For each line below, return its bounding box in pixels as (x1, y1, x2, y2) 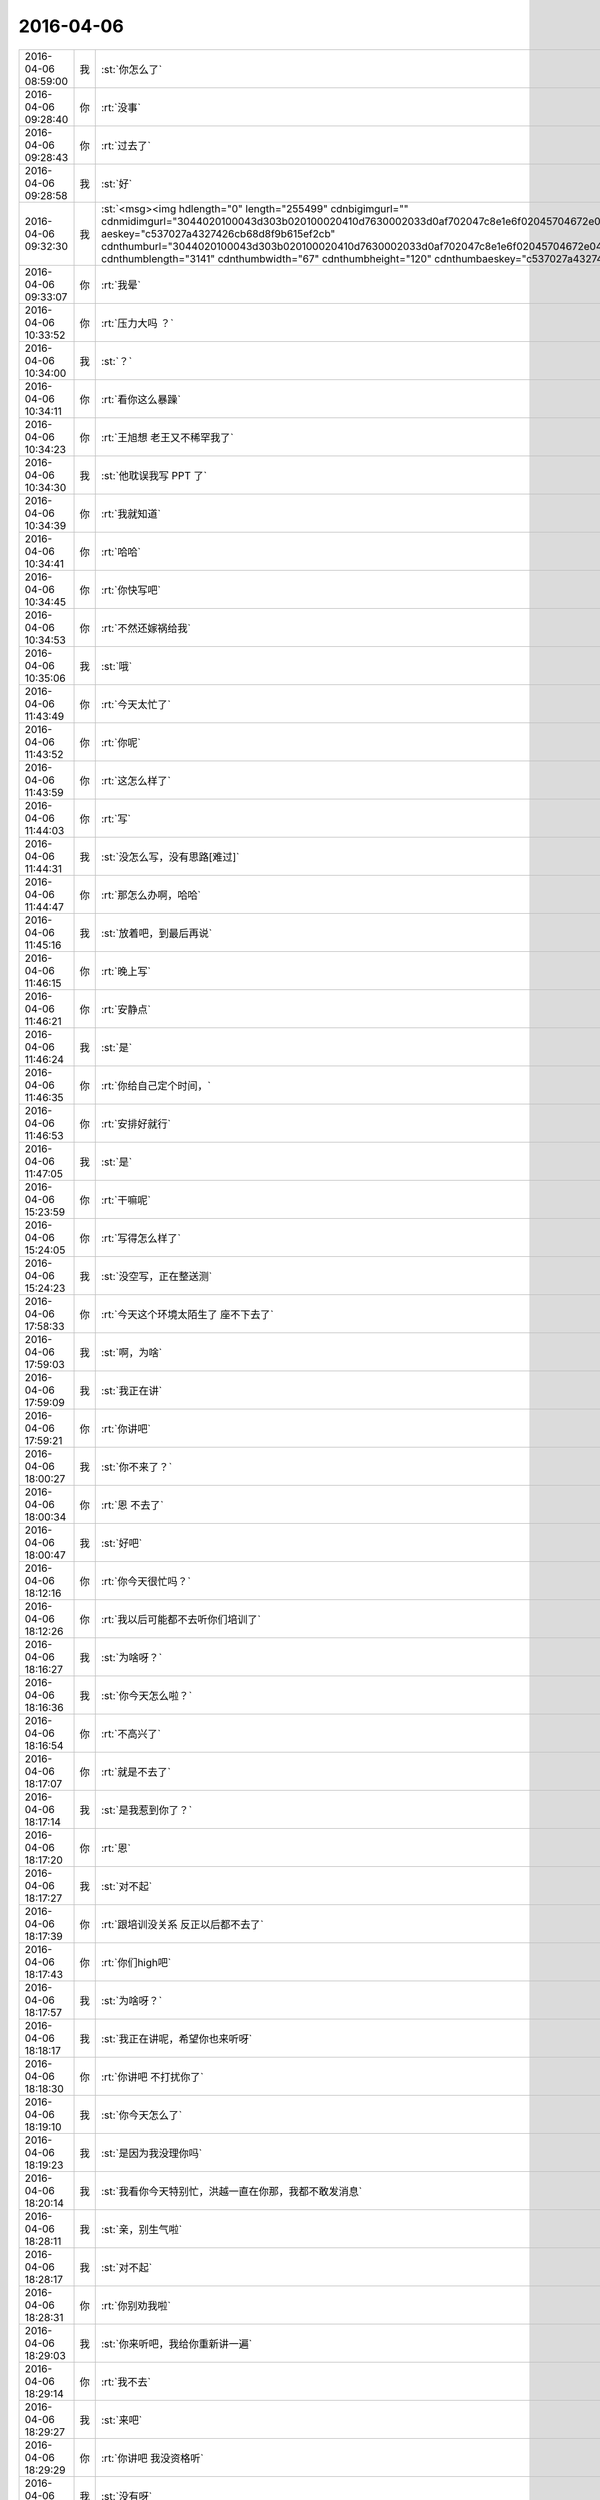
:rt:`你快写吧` (101, 583, 162, 597)
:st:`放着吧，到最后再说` (101, 926, 213, 940)
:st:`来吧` (101, 2413, 143, 2427)
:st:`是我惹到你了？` (101, 1803, 193, 1817)
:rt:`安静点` (101, 1002, 152, 1016)
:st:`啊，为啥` (101, 1345, 163, 1359)
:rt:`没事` (101, 100, 142, 114)
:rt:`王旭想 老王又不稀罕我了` (101, 430, 234, 444)
